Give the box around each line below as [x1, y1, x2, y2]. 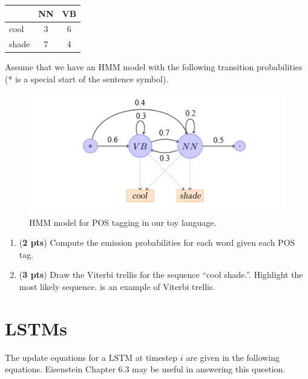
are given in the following [186, 351, 280, 363]
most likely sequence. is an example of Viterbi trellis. [19, 280, 215, 292]
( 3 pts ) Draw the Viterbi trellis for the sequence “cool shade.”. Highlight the [19, 268, 303, 281]
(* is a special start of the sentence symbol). [5, 72, 169, 85]
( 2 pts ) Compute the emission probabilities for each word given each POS [19, 236, 295, 249]
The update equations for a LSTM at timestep [5, 351, 178, 363]
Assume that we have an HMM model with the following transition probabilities [5, 61, 303, 73]
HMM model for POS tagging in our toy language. [29, 216, 217, 228]
